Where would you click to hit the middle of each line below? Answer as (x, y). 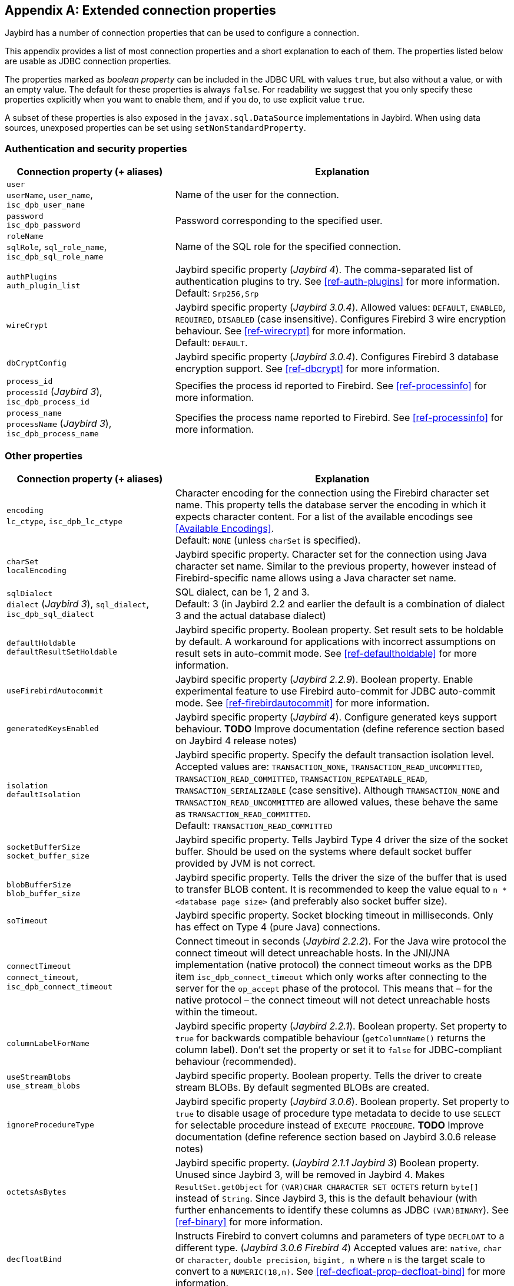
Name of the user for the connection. (257, 195)
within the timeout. (216, 1012)
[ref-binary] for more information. (249, 1221)
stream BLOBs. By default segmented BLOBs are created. (302, 1087)
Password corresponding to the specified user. (279, 221)
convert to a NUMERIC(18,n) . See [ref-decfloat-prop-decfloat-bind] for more (340, 1271)
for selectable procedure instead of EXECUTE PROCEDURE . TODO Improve (329, 1125)
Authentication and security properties (96, 148)
